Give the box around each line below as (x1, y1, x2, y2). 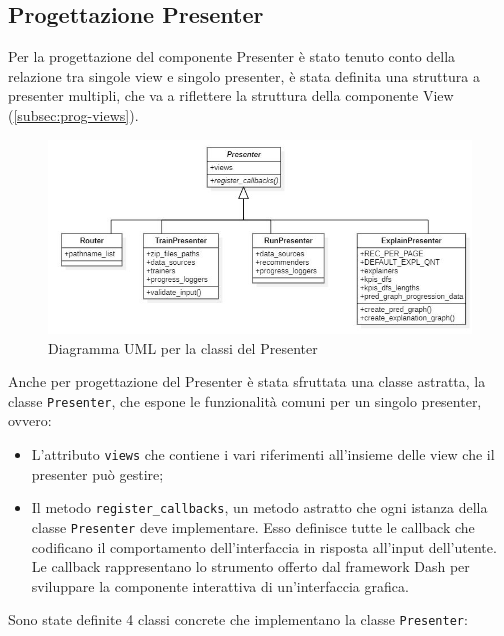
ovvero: (8, 410, 52, 431)
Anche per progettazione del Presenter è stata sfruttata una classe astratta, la (8, 371, 486, 392)
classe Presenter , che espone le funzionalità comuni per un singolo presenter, (8, 390, 482, 411)
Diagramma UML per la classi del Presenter (48, 337, 318, 358)
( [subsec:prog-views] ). (8, 104, 139, 125)
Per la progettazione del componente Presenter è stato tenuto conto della (8, 46, 456, 67)
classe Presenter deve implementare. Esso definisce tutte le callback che (31, 516, 475, 537)
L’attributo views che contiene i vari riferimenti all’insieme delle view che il (31, 443, 495, 464)
